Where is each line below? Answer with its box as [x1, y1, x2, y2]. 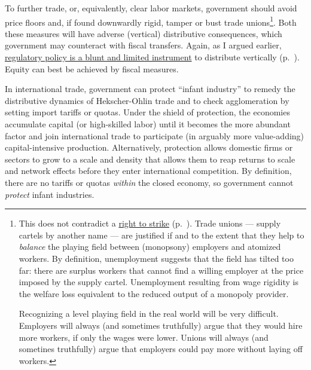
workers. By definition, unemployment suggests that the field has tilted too [19, 252, 294, 264]
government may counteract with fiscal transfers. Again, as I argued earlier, [5, 39, 282, 51]
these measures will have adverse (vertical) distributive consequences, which [5, 27, 282, 39]
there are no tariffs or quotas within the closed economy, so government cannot [5, 176, 294, 188]
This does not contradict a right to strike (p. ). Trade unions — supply [19, 217, 281, 230]
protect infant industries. [5, 188, 94, 200]
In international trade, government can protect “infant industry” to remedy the [5, 82, 295, 95]
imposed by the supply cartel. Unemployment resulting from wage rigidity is [19, 276, 298, 288]
